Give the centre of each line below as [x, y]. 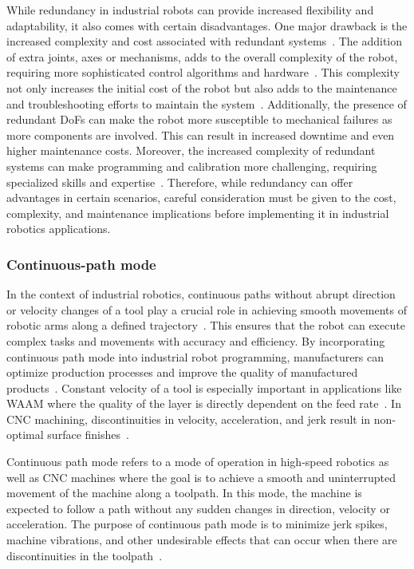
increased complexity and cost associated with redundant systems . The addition [205, 41]
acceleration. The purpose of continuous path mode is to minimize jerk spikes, [197, 524]
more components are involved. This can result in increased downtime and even [201, 134]
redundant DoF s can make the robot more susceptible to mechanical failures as [199, 119]
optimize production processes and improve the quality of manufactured [182, 372]
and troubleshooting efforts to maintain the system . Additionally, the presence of [207, 103]
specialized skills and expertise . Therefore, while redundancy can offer [180, 182]
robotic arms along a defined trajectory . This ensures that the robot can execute [206, 325]
